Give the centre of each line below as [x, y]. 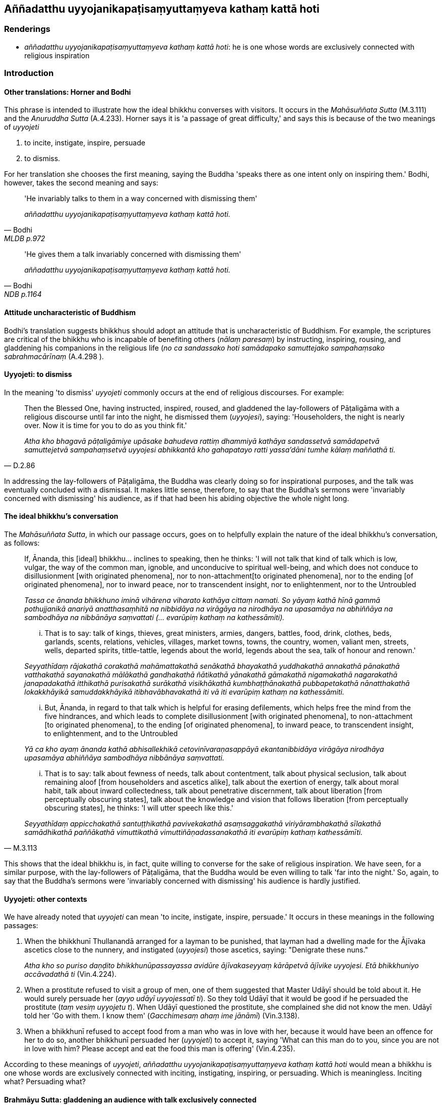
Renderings [27, 29]
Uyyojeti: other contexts [46, 899]
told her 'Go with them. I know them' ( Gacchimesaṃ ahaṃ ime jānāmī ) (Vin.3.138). [162, 1016]
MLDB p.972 [25, 239]
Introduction [29, 73]
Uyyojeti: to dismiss [38, 374]
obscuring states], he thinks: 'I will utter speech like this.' [139, 808]
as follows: [22, 543]
